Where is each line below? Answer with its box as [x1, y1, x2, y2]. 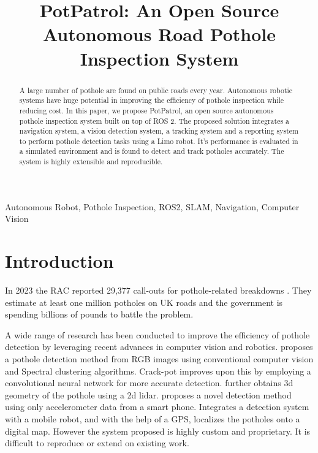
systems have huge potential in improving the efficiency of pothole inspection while [19, 95, 284, 105]
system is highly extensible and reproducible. [19, 156, 163, 167]
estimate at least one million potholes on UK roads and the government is [5, 295, 283, 308]
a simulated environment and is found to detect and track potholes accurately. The [19, 146, 284, 156]
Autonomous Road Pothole [42, 21, 276, 47]
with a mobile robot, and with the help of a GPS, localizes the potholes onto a [5, 413, 300, 425]
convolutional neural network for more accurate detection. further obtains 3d [5, 376, 293, 389]
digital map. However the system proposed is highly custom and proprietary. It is [5, 424, 311, 437]
